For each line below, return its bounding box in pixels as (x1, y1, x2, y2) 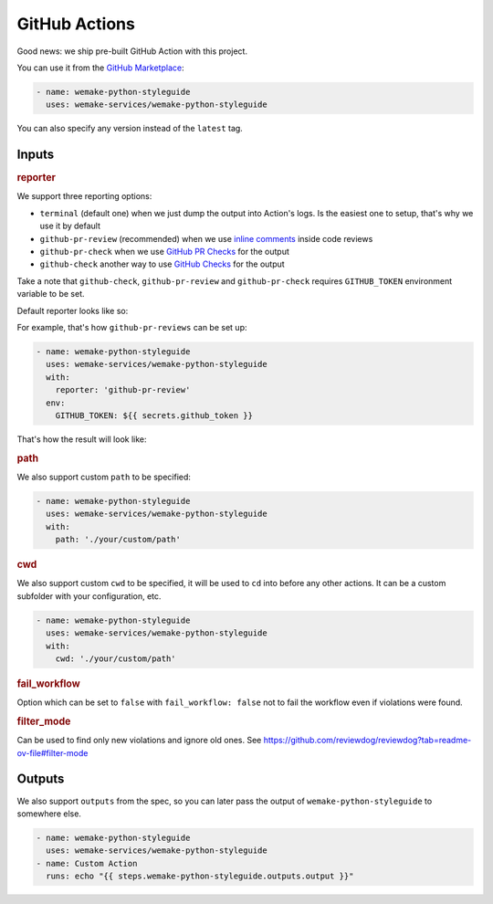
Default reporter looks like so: (16, 305, 129, 316)
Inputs (16, 147, 55, 163)
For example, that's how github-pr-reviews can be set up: (16, 321, 247, 332)
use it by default (39, 220, 100, 232)
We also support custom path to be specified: (16, 471, 192, 482)
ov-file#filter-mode (16, 747, 89, 758)
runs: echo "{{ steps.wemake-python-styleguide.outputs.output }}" (46, 871, 354, 881)
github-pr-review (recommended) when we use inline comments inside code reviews (39, 233, 373, 244)
